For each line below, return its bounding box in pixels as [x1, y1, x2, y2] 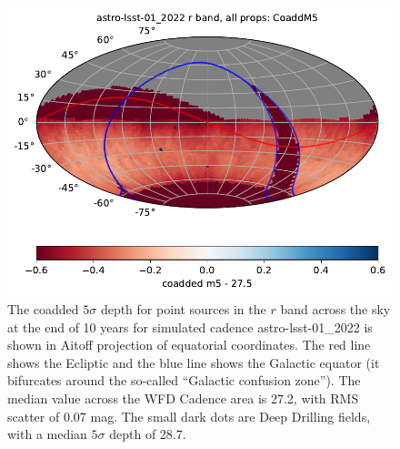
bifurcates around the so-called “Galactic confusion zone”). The [7, 371, 361, 390]
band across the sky [280, 299, 391, 318]
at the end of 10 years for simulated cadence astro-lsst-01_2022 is [7, 317, 373, 336]
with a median [7, 424, 87, 444]
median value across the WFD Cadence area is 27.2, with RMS [7, 388, 359, 407]
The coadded [7, 299, 79, 318]
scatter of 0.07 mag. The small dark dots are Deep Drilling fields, [7, 406, 371, 425]
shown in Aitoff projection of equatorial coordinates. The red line [7, 335, 371, 354]
